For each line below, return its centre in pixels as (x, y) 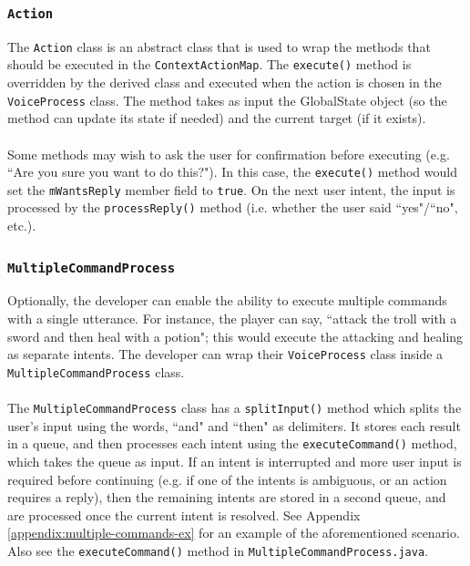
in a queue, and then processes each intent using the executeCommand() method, (232, 443)
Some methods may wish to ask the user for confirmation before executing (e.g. (229, 154)
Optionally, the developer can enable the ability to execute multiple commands (227, 300)
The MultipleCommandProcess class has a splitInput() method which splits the (235, 408)
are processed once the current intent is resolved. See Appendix (184, 515)
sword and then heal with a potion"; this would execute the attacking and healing (235, 336)
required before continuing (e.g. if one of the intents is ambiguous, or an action (227, 479)
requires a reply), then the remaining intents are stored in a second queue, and (227, 497)
